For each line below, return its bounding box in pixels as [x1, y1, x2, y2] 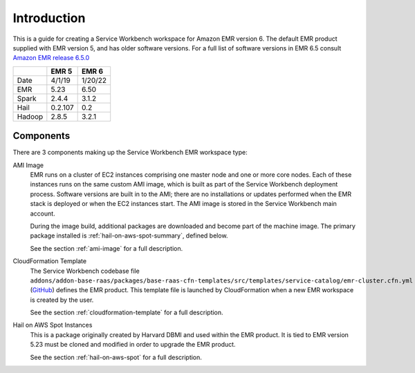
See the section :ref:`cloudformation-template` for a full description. [30, 308, 224, 317]
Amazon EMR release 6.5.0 [12, 54, 90, 62]
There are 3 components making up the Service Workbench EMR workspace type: [12, 149, 248, 157]
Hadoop [17, 111, 44, 121]
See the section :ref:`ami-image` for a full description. [30, 244, 183, 252]
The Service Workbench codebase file [30, 267, 140, 275]
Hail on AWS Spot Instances [12, 321, 93, 329]
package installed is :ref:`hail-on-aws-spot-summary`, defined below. [30, 231, 228, 240]
